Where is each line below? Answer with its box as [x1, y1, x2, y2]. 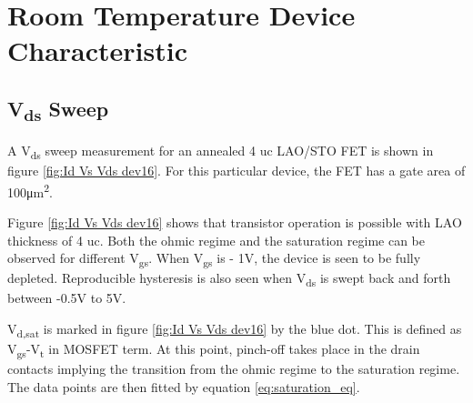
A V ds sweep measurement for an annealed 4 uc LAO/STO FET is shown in [7, 141, 434, 162]
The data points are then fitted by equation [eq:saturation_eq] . [7, 377, 360, 396]
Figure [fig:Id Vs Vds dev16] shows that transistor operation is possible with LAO [7, 213, 462, 232]
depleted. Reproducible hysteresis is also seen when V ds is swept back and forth [7, 268, 451, 290]
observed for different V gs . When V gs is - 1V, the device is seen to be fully [7, 248, 421, 270]
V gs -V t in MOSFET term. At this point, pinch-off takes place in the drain [7, 339, 420, 360]
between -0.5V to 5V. [7, 288, 126, 307]
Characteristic [7, 32, 187, 69]
